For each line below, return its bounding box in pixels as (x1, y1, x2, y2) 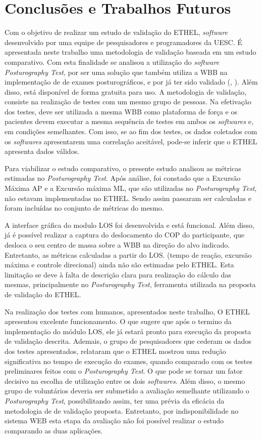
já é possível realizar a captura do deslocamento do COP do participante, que (5, 229, 245, 240)
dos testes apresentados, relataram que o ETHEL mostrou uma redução (5, 345, 226, 356)
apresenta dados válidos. (5, 146, 80, 156)
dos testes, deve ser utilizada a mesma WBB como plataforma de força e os (5, 106, 237, 116)
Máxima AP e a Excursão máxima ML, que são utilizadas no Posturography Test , (5, 183, 257, 193)
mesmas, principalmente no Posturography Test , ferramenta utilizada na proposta (5, 279, 256, 290)
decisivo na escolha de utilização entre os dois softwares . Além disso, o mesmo (5, 375, 245, 386)
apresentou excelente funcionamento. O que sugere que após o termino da (5, 316, 232, 327)
